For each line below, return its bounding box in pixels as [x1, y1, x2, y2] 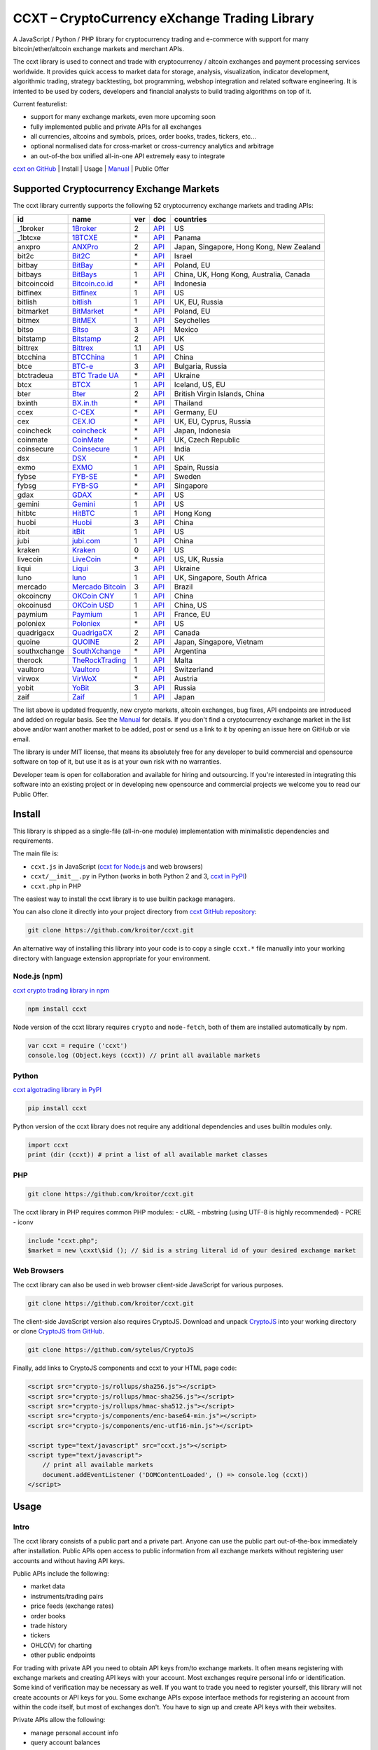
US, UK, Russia [174, 554, 224, 563]
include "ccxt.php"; [27, 1236, 98, 1245]
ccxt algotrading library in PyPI [13, 1085, 101, 1093]
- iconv [13, 1218, 34, 1226]
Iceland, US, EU [174, 379, 226, 389]
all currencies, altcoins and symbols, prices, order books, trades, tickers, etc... [30, 132, 257, 141]
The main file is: [13, 849, 59, 857]
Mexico [174, 324, 199, 334]
